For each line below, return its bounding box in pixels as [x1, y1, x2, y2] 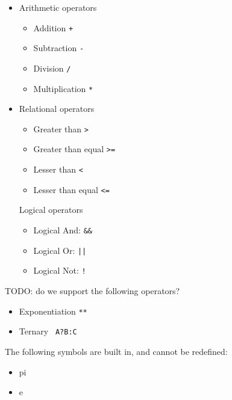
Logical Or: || [33, 244, 87, 256]
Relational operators [19, 102, 95, 115]
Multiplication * [33, 82, 93, 94]
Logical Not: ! [33, 264, 86, 277]
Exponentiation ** [19, 304, 87, 317]
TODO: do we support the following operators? [5, 285, 180, 297]
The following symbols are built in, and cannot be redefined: [5, 345, 228, 357]
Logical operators [19, 203, 83, 216]
